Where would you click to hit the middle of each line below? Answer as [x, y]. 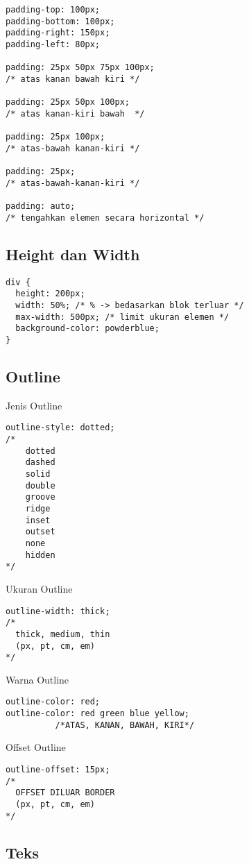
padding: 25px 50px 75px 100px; [80, 68]
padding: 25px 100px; [55, 137]
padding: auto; [41, 206]
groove [40, 497]
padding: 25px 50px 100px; [68, 102]
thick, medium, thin [63, 634]
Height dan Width [73, 254]
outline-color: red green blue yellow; [97, 714]
